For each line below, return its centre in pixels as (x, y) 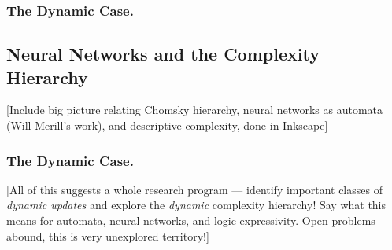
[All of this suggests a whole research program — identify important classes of (194, 189)
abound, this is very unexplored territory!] (108, 235)
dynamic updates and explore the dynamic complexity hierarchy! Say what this (196, 205)
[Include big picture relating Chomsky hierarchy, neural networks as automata (195, 110)
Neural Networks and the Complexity (163, 54)
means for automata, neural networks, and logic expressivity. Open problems (191, 221)
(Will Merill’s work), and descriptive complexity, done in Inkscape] (167, 125)
